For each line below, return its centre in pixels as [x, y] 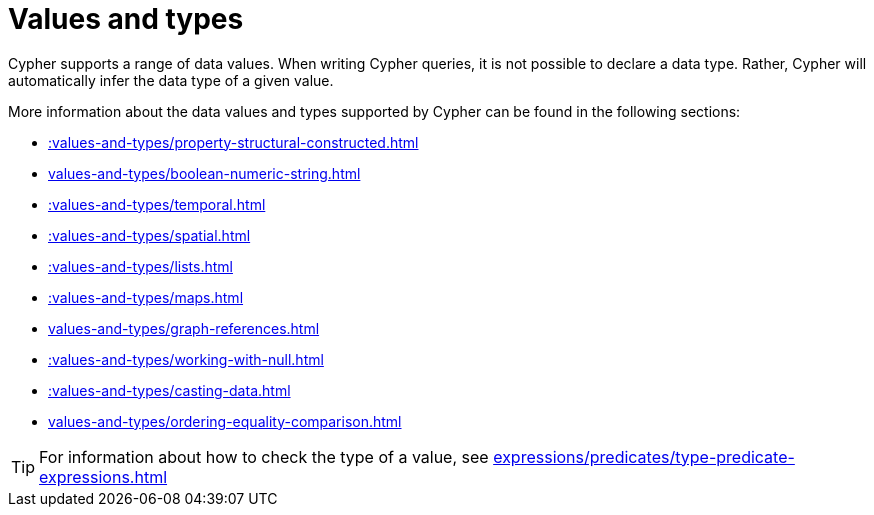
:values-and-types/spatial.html [149, 235]
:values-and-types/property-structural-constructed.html [233, 142]
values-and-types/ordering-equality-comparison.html [225, 421]
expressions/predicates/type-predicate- [644, 456]
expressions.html [103, 476]
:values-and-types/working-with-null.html [186, 359]
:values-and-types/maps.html [146, 297]
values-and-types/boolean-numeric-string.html [204, 173]
